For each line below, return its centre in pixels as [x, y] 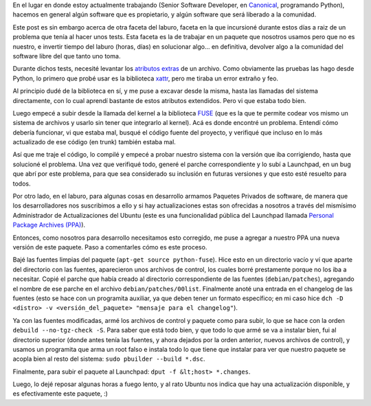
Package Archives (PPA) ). [49, 225]
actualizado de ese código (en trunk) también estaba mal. [94, 142]
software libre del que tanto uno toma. [67, 56]
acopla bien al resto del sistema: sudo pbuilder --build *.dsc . [109, 359]
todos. [22, 183]
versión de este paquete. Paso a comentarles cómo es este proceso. [110, 247]
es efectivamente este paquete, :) [60, 394]
